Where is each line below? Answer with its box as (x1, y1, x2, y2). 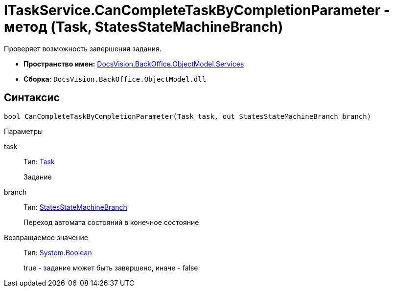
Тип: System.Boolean (23, 248, 92, 257)
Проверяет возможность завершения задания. (4, 44, 162, 53)
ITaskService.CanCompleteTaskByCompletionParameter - (4, 2, 390, 19)
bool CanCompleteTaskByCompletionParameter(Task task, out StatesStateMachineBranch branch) (4, 112, 371, 120)
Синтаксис (4, 91, 60, 104)
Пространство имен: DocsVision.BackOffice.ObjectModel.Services (23, 59, 244, 68)
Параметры (4, 127, 43, 135)
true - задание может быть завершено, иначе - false (23, 263, 198, 272)
